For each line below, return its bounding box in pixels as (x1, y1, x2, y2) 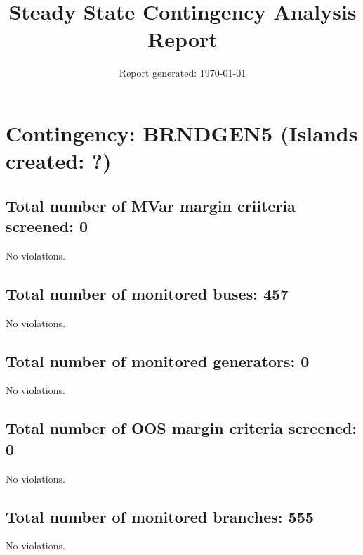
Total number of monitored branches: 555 (6, 505, 314, 527)
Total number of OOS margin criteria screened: (6, 417, 357, 439)
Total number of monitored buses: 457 (6, 282, 289, 304)
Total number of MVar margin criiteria (6, 194, 296, 216)
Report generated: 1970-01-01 (119, 65, 246, 80)
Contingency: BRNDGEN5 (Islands (6, 118, 358, 147)
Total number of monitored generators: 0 (6, 350, 310, 371)
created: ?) (6, 146, 112, 175)
